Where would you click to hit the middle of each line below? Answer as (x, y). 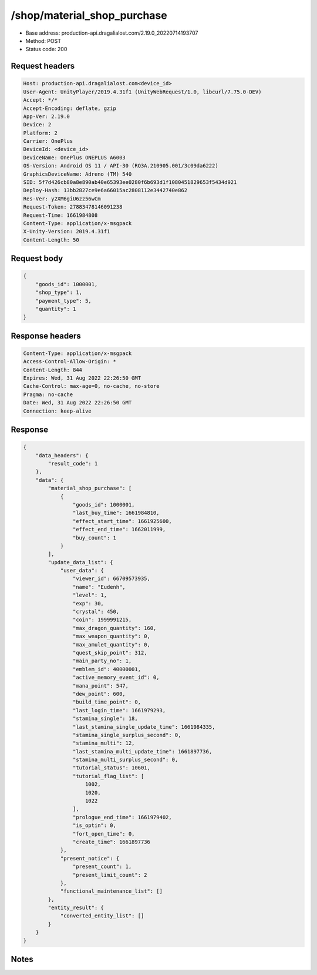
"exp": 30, (88, 603)
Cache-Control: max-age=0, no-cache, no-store (91, 386)
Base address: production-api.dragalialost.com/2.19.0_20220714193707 (112, 33)
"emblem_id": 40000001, (107, 669)
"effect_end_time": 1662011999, (119, 530)
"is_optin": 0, (95, 825)
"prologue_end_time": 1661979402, (122, 817)
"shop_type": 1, (59, 293)
